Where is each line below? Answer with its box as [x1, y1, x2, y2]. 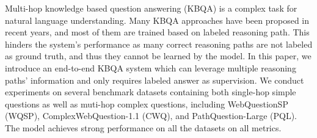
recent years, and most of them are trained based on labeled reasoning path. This [5, 26, 310, 38]
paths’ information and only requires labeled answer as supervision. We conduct [5, 73, 304, 86]
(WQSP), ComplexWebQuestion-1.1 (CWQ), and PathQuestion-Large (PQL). [5, 109, 297, 122]
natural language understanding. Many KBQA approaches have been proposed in [5, 13, 310, 26]
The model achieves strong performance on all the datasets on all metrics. [5, 121, 282, 134]
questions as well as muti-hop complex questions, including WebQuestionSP [5, 97, 288, 110]
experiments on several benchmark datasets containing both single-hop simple [5, 85, 296, 98]
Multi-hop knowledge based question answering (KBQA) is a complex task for [5, 2, 297, 14]
